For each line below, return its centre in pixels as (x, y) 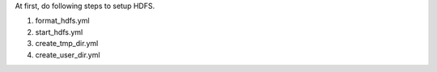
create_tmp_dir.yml (67, 44)
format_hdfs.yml (62, 21)
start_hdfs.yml (59, 32)
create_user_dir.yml (68, 55)
